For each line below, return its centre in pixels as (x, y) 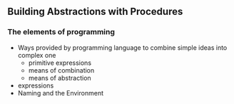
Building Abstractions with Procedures (95, 12)
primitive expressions (60, 63)
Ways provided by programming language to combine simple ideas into (122, 47)
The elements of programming (61, 32)
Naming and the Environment (60, 93)
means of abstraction (60, 78)
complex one (37, 55)
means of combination (61, 70)
